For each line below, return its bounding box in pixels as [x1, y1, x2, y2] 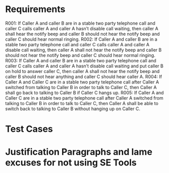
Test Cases [5, 123, 53, 135]
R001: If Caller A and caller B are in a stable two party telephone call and [5, 20, 155, 26]
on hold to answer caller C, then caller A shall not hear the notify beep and [5, 68, 160, 74]
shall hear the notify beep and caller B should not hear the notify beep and [5, 31, 160, 37]
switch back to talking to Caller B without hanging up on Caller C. [5, 106, 140, 112]
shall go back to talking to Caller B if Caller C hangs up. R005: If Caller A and [5, 90, 164, 96]
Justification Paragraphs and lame [5, 146, 153, 158]
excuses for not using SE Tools [5, 157, 137, 168]
